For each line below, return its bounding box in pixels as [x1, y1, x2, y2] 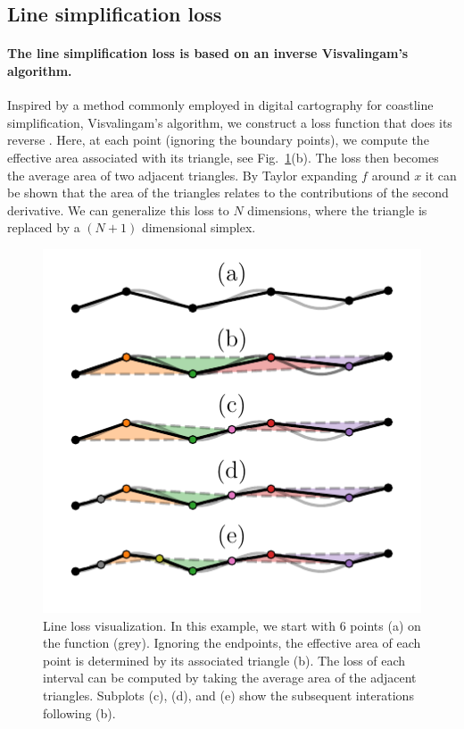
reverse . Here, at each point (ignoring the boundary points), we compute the [7, 130, 429, 149]
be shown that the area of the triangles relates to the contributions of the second [7, 183, 449, 202]
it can [425, 165, 457, 184]
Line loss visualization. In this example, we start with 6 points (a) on [43, 616, 421, 634]
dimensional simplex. [141, 218, 256, 237]
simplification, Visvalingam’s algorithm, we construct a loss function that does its [7, 113, 452, 131]
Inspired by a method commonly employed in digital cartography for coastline [7, 96, 434, 114]
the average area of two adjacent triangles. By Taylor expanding [7, 165, 358, 184]
